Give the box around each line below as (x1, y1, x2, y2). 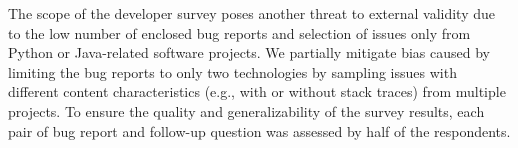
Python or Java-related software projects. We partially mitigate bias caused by (8, 42, 490, 63)
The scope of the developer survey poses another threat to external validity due (8, 3, 495, 23)
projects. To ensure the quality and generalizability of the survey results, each (8, 100, 485, 121)
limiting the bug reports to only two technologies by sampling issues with (8, 61, 457, 82)
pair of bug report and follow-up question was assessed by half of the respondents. (8, 120, 511, 141)
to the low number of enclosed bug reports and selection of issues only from (8, 22, 471, 43)
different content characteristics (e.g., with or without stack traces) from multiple (8, 81, 506, 102)
